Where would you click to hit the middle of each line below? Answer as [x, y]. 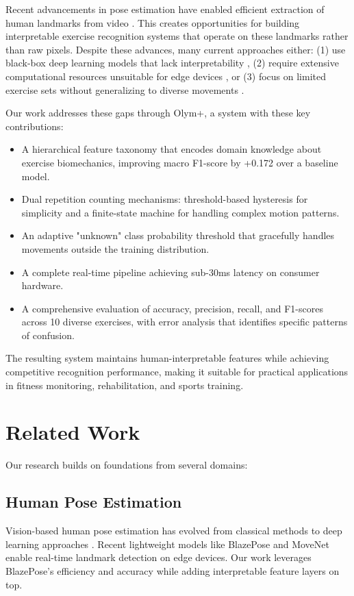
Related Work [73, 432]
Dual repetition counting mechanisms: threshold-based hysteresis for [165, 199]
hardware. [42, 285]
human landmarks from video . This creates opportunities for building [153, 22]
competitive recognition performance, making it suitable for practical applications [177, 372]
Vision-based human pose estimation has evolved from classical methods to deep [174, 531]
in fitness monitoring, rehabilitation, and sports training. [125, 385]
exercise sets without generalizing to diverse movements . [125, 89]
